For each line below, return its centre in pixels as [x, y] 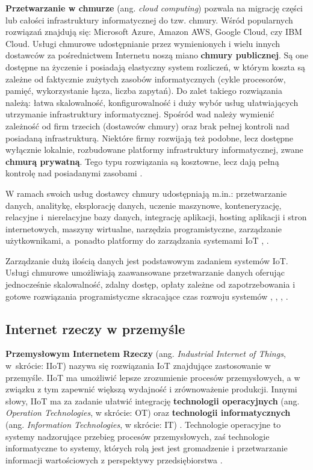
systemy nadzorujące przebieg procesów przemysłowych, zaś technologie [138, 436]
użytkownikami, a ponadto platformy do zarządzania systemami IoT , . [137, 240]
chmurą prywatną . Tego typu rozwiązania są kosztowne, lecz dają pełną [142, 161]
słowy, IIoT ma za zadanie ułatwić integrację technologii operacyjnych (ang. [153, 400]
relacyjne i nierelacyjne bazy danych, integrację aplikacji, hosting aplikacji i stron [156, 217]
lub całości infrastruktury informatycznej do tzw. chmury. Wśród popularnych [149, 20]
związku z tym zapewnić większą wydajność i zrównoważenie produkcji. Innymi [151, 389]
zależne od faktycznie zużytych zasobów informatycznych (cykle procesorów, [146, 79]
